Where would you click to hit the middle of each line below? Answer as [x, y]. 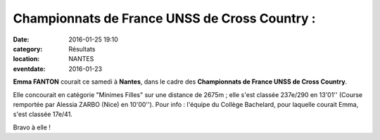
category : [28, 49]
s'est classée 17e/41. [43, 114]
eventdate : [29, 69]
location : [26, 59]
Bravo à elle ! [32, 127]
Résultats [82, 49]
